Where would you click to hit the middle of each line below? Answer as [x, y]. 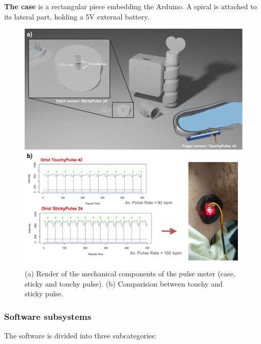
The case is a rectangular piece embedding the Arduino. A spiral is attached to [130, 6]
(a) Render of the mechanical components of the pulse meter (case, [130, 274]
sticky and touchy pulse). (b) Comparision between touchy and [124, 283]
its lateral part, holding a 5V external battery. [77, 16]
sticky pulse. [44, 294]
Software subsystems [48, 316]
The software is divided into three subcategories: [80, 336]
